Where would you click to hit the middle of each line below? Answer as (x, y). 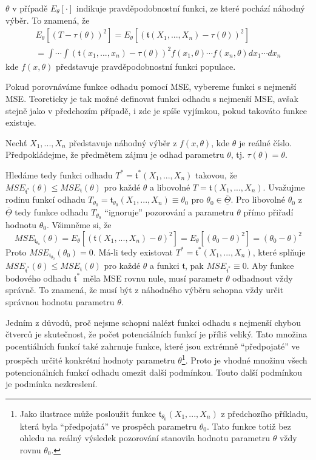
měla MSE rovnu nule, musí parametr (153, 278)
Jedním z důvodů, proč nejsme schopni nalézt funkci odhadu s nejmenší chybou (153, 322)
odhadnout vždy (263, 278)
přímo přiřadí (268, 212)
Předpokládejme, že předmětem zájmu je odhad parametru (115, 154)
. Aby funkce (270, 266)
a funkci (165, 266)
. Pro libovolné (258, 199)
